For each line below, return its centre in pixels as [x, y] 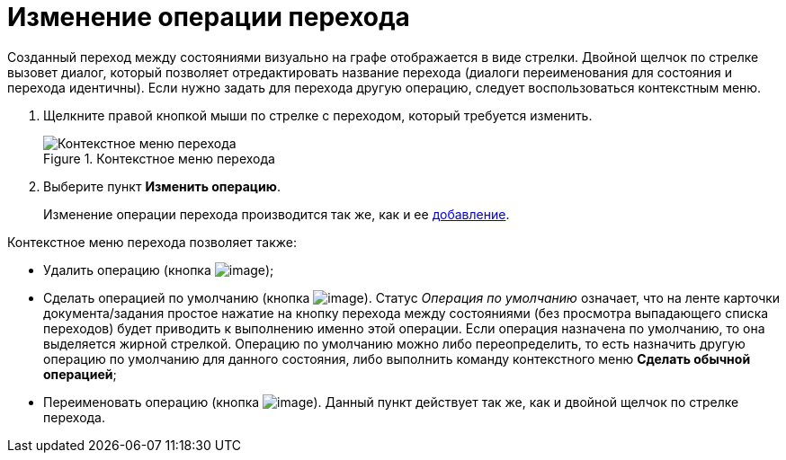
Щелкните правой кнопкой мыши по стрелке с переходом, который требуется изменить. [318, 115]
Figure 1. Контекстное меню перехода [159, 158]
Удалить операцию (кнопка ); [159, 270]
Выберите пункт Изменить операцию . [162, 186]
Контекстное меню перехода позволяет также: [152, 242]
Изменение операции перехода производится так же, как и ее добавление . [277, 214]
